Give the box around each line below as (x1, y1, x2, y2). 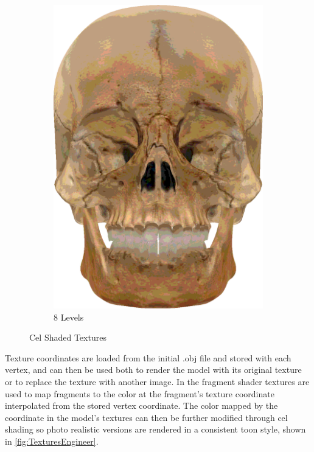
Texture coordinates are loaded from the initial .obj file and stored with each (5, 351, 291, 364)
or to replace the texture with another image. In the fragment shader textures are (5, 375, 310, 388)
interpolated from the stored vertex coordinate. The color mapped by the (5, 399, 278, 412)
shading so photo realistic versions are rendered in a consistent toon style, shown (5, 423, 306, 436)
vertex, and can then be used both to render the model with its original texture (5, 363, 302, 376)
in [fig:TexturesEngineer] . (5, 434, 99, 447)
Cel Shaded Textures (29, 331, 106, 344)
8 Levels (54, 310, 84, 323)
